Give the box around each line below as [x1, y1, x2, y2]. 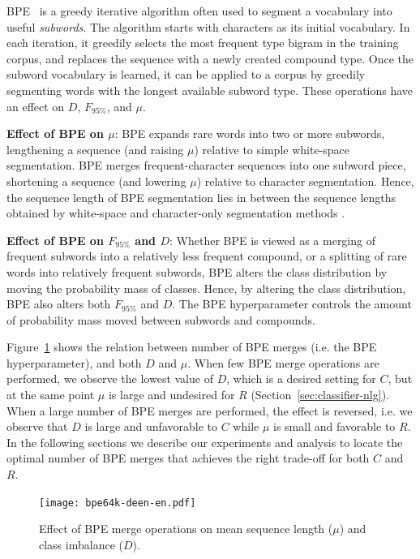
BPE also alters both [6, 295, 111, 312]
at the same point [6, 386, 95, 403]
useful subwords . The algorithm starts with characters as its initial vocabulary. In [6, 18, 410, 35]
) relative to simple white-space [194, 140, 349, 157]
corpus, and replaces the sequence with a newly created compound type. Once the [6, 49, 414, 67]
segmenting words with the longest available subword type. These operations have [6, 81, 414, 98]
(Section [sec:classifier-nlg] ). [251, 386, 389, 403]
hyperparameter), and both [6, 354, 142, 371]
